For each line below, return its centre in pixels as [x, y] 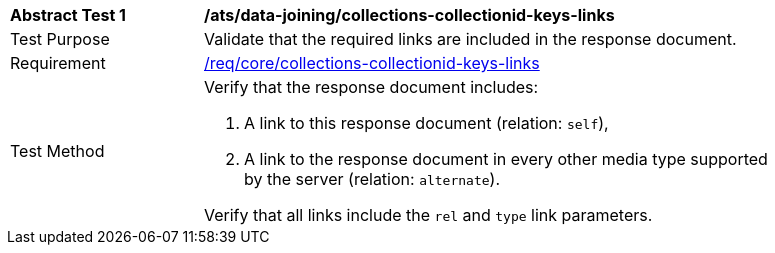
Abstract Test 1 [68, 15]
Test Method [57, 151]
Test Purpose [60, 39]
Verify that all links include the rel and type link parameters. [428, 215]
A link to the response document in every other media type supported [506, 159]
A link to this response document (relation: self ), [426, 123]
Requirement [58, 63]
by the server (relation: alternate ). [372, 179]
